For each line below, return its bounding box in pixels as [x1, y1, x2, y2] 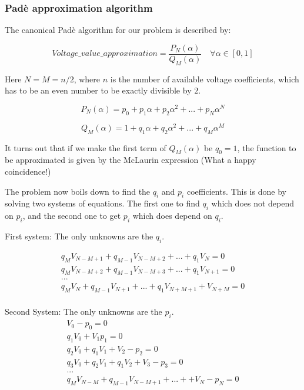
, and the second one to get [22, 209, 121, 222]
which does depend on [132, 209, 212, 222]
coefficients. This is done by [186, 185, 286, 197]
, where [74, 72, 101, 85]
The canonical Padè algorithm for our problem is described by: [5, 24, 231, 36]
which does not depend [211, 197, 295, 209]
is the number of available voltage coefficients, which [110, 72, 299, 85]
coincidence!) [5, 165, 51, 177]
